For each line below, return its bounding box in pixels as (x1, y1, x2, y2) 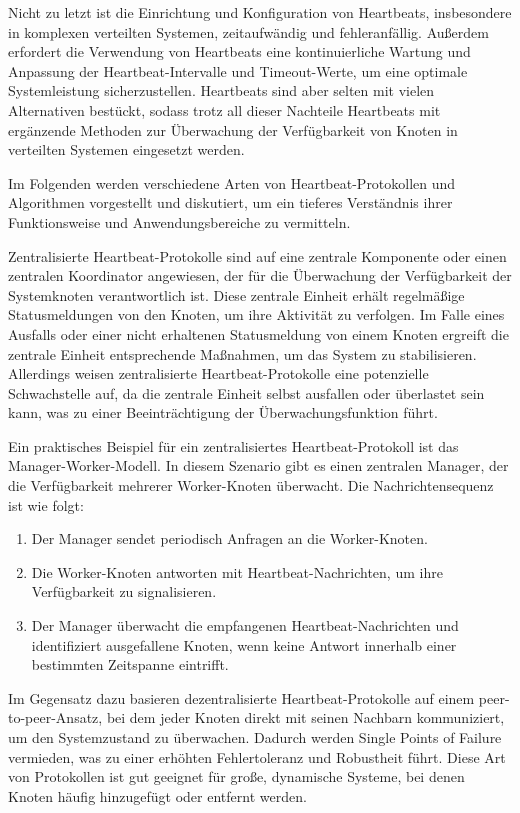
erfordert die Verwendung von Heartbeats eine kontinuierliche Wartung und (8, 41, 471, 62)
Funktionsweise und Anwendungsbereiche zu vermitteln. (8, 211, 351, 232)
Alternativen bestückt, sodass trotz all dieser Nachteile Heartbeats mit (8, 99, 441, 120)
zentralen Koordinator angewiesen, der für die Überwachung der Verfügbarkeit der (8, 265, 512, 286)
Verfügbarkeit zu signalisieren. (31, 581, 217, 602)
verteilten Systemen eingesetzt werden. (8, 139, 245, 160)
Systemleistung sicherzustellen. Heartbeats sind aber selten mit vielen (8, 80, 435, 101)
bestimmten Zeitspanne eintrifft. (31, 654, 229, 675)
